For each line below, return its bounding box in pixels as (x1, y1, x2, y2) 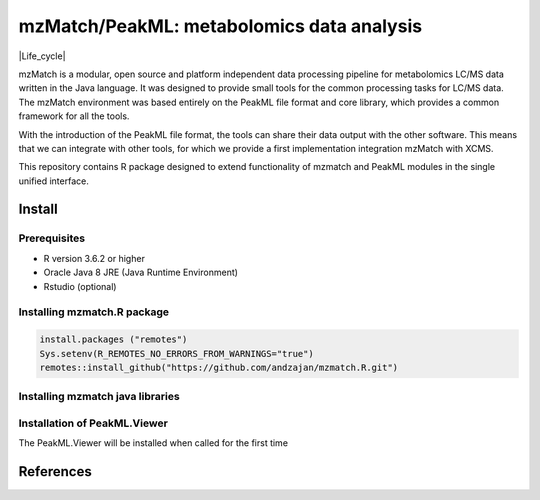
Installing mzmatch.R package (18, 305, 170, 319)
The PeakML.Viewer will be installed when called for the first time (18, 437, 289, 449)
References (18, 463, 92, 480)
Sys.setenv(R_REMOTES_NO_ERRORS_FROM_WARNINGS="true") (39, 348, 314, 359)
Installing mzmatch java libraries (18, 390, 180, 404)
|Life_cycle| (18, 50, 66, 62)
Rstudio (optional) (43, 280, 117, 292)
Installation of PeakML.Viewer (18, 416, 169, 430)
